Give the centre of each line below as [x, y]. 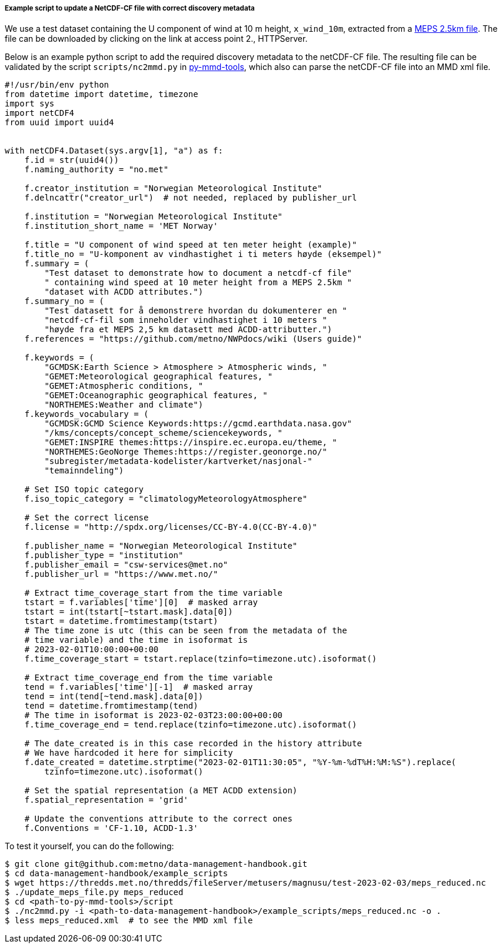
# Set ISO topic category [84, 490]
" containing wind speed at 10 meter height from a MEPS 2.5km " [198, 283]
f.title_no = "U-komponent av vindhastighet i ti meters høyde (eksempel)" [203, 254]
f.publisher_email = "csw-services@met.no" [126, 565]
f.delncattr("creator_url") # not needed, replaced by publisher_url [191, 198]
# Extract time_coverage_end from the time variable [149, 678]
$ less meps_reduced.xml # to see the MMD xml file [129, 921]
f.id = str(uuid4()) [72, 160]
